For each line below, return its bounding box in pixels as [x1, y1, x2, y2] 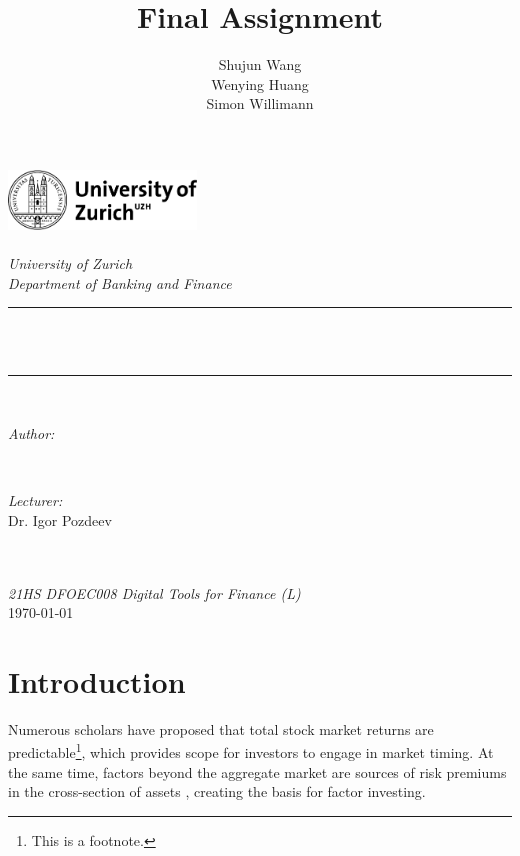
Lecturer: [8, 490, 63, 511]
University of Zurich [8, 253, 133, 274]
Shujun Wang [218, 54, 302, 75]
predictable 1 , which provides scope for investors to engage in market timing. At [8, 739, 494, 763]
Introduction [8, 660, 186, 701]
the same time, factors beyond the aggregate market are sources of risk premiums [8, 761, 507, 782]
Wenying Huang [211, 73, 309, 94]
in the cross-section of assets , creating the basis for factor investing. [8, 781, 426, 802]
